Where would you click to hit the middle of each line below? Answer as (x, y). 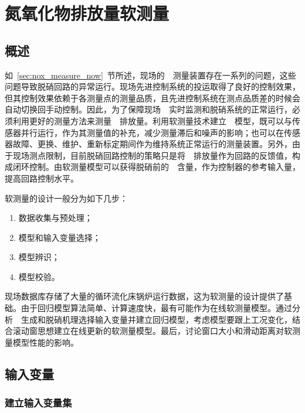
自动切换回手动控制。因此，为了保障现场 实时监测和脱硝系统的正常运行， (148, 109)
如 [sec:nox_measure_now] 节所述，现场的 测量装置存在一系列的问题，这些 (150, 75)
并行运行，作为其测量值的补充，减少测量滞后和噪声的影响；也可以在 (152, 132)
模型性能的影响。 (45, 342)
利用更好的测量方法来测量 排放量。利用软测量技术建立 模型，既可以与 (152, 120)
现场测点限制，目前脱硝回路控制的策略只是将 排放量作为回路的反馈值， (152, 155)
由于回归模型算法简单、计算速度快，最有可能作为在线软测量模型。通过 (156, 308)
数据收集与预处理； (55, 218)
